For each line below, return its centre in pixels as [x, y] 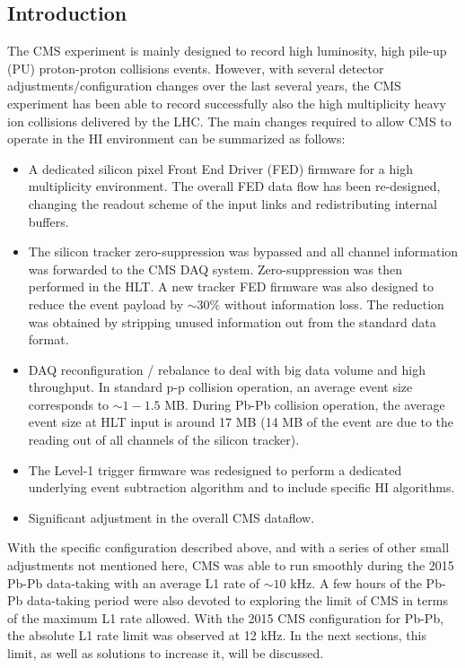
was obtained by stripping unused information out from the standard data [232, 321]
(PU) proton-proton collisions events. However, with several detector [196, 68]
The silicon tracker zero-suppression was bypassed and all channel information [243, 252]
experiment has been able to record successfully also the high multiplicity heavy [227, 103]
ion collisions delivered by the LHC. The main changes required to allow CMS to [229, 121]
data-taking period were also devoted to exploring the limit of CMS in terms [237, 600]
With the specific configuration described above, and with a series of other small [228, 547]
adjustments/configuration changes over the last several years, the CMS [204, 86]
